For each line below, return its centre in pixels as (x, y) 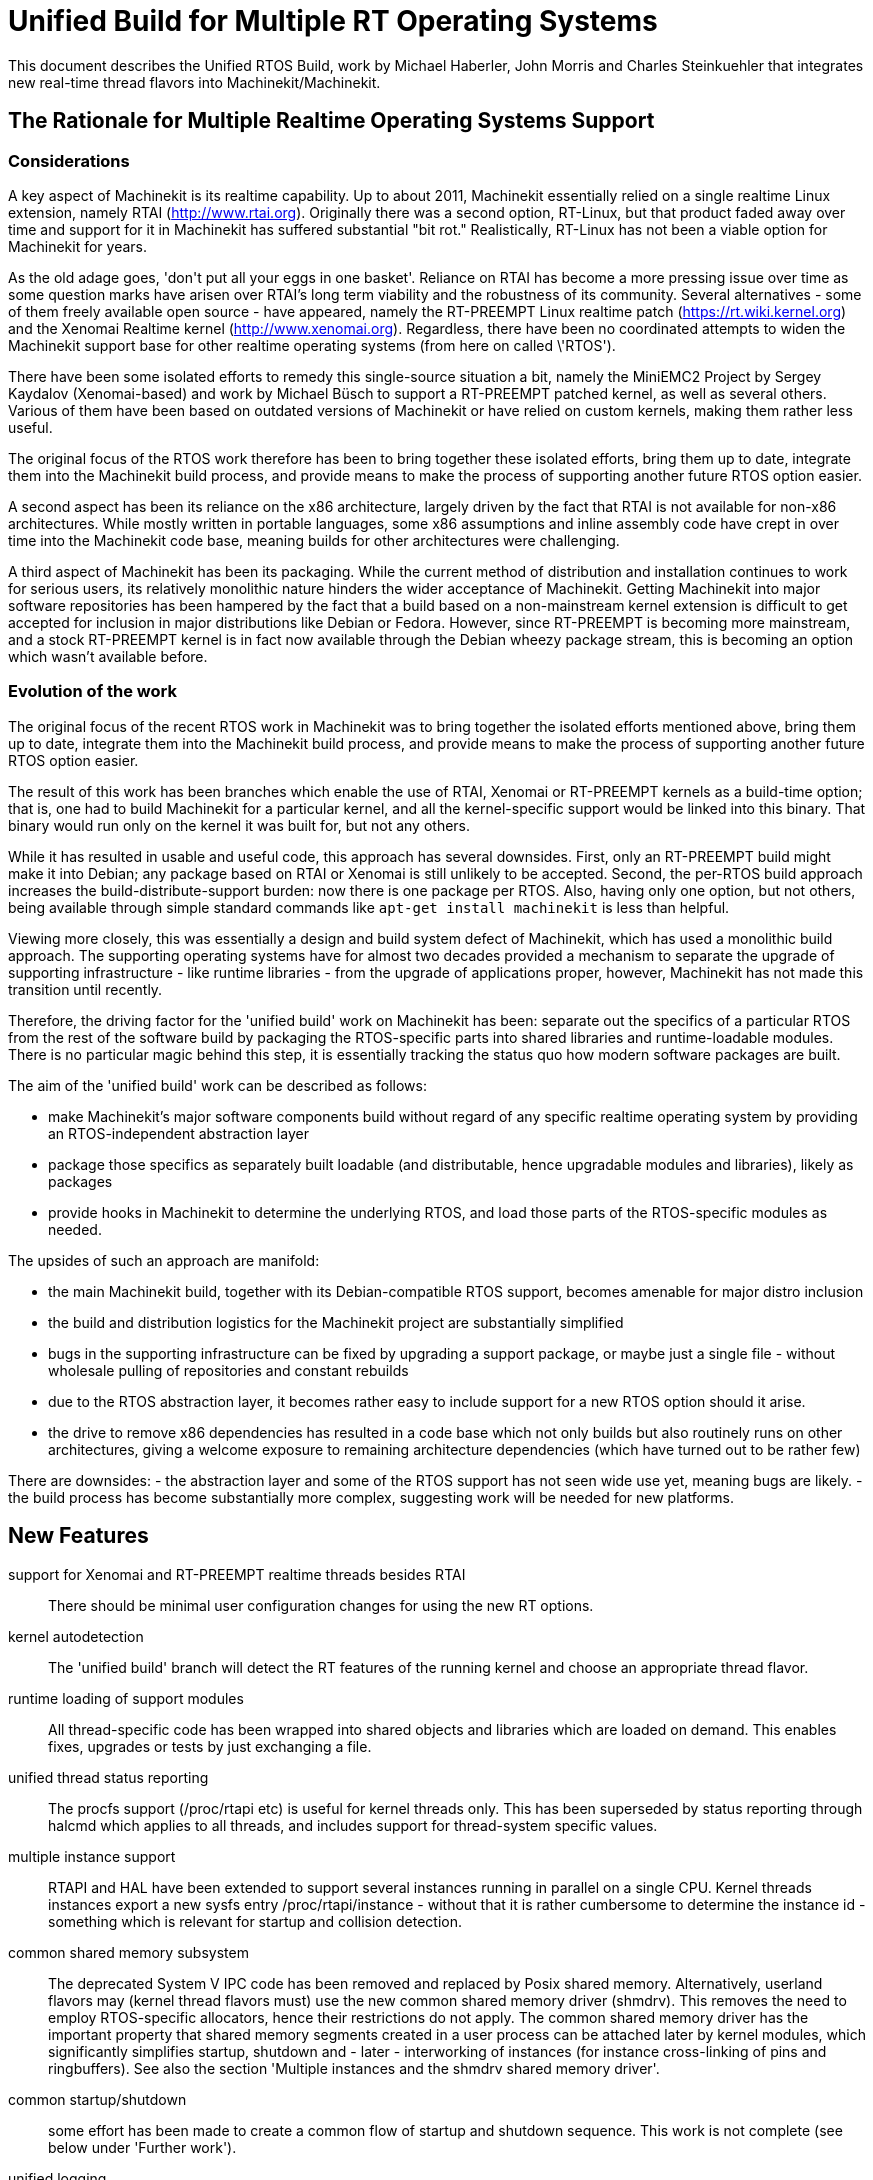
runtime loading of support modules (126, 1698)
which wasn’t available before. (108, 656)
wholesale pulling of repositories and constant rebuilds (228, 1370)
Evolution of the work (92, 691)
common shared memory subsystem (128, 1952)
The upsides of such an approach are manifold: (164, 1260)
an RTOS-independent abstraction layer (178, 1133)
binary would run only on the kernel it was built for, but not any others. (239, 825)
